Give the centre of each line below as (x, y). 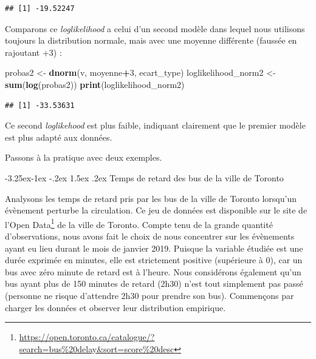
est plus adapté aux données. (59, 137)
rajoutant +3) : (33, 52)
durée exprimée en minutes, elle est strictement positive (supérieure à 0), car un (154, 260)
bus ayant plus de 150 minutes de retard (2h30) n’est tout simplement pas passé (154, 284)
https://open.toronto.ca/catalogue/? (87, 337)
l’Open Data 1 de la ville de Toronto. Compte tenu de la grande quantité (139, 223)
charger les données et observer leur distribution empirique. (115, 307)
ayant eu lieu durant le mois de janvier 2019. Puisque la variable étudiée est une (154, 248)
